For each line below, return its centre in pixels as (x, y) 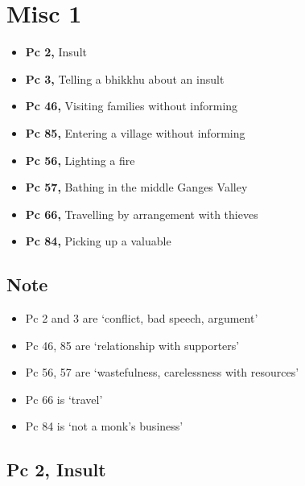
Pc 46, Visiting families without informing (132, 106)
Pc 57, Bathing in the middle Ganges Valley (136, 187)
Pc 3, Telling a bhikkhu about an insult (125, 78)
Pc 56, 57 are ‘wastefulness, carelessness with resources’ (162, 372)
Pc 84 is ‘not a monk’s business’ (104, 426)
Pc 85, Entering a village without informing (135, 132)
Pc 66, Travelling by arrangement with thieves (142, 214)
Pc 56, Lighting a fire (80, 160)
